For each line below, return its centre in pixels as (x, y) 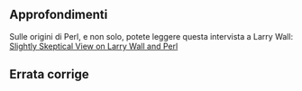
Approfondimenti (59, 15)
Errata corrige (49, 74)
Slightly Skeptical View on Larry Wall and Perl (94, 46)
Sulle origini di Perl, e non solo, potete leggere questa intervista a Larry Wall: (151, 36)
